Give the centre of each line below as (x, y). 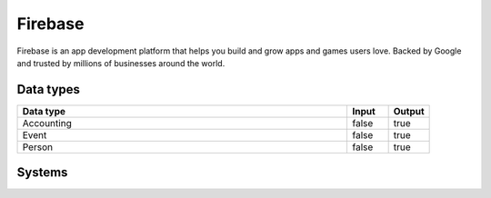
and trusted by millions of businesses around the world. (121, 63)
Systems (42, 173)
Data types (49, 89)
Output (409, 111)
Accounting (47, 123)
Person (38, 147)
